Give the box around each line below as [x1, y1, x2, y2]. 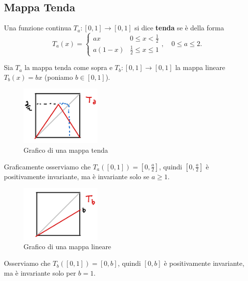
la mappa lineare [175, 62, 225, 72]
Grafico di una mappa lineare [23, 241, 112, 252]
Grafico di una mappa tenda [23, 145, 108, 155]
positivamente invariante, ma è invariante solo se [4, 171, 149, 181]
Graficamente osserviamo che [4, 161, 91, 171]
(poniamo [45, 71, 73, 82]
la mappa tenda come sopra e [24, 62, 113, 72]
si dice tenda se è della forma [134, 23, 224, 33]
